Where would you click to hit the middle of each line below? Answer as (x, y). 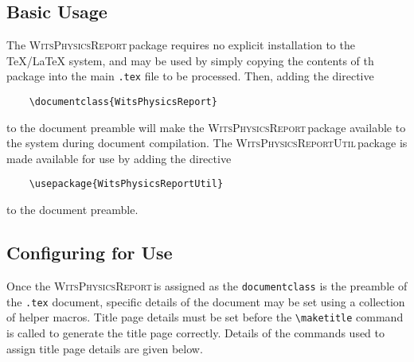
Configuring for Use (90, 253)
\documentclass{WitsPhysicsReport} (123, 102)
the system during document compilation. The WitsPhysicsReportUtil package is (207, 143)
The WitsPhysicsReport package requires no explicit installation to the (181, 45)
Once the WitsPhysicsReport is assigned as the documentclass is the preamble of (207, 285)
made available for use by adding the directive (119, 158)
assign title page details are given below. (105, 348)
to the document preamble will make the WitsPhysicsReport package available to (206, 127)
